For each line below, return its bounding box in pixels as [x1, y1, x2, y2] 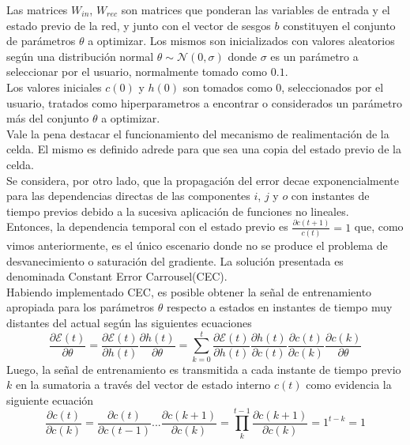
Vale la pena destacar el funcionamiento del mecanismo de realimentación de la [6, 125, 389, 141]
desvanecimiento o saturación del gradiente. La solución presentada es [6, 252, 344, 269]
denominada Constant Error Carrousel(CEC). [6, 268, 228, 285]
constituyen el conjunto [283, 17, 396, 33]
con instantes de [291, 187, 370, 204]
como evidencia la [306, 376, 392, 393]
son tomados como [182, 78, 273, 95]
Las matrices [6, 2, 68, 17]
